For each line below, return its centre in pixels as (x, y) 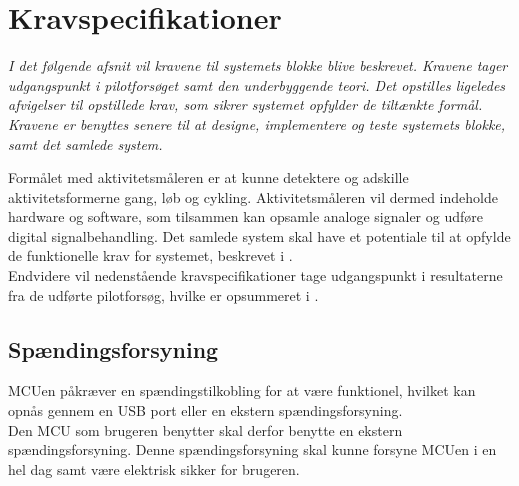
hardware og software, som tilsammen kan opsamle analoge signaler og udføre (245, 216)
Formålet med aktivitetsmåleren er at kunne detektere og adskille (208, 177)
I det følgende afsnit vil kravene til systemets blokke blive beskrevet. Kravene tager (258, 65)
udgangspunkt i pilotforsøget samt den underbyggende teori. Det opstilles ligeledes (257, 84)
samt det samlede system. (85, 143)
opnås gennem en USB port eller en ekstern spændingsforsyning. (205, 410)
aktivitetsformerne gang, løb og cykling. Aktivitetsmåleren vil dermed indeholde (253, 196)
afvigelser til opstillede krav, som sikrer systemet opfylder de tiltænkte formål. (245, 104)
